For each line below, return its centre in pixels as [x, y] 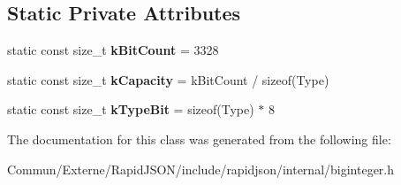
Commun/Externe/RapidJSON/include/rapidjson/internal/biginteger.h [201, 169]
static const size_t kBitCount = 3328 [113, 50]
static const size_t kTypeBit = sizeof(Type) [131, 109]
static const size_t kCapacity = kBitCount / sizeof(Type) [168, 79]
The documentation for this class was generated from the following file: [199, 139]
